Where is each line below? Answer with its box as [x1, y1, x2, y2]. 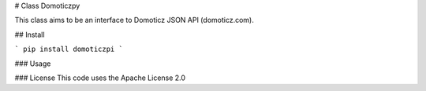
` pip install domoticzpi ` [14, 45, 124, 54]
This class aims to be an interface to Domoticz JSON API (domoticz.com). [14, 16, 254, 25]
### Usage [14, 59, 51, 68]
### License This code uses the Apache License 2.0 [14, 73, 185, 82]
